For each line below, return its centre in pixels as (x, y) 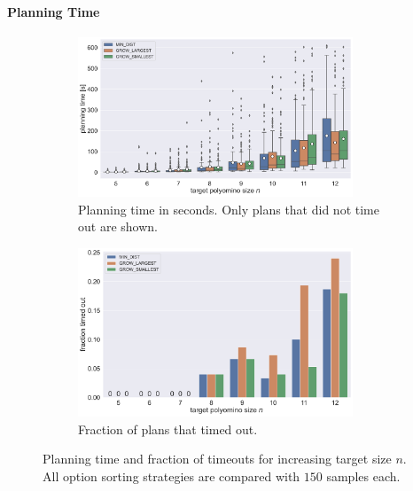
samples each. (363, 476)
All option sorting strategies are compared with (171, 476)
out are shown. (118, 226)
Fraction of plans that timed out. (168, 429)
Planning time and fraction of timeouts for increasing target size (217, 459)
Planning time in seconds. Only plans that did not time (229, 209)
